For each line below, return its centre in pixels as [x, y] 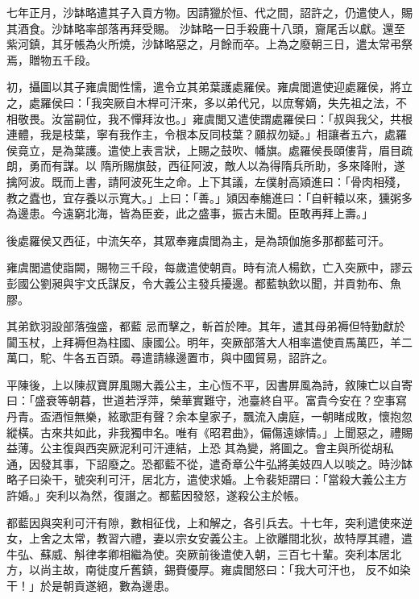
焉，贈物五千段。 [52, 59]
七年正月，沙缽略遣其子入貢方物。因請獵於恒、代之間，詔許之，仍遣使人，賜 [209, 12]
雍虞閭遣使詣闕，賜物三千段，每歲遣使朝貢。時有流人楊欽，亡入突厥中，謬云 [209, 267]
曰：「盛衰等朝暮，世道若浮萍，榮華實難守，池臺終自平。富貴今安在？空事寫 [207, 400]
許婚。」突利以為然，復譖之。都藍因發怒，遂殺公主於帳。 [156, 495]
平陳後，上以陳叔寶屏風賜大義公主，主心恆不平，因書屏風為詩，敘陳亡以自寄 [209, 384]
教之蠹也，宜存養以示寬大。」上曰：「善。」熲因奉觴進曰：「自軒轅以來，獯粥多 [209, 197]
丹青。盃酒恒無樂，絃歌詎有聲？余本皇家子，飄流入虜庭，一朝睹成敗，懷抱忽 [209, 416]
